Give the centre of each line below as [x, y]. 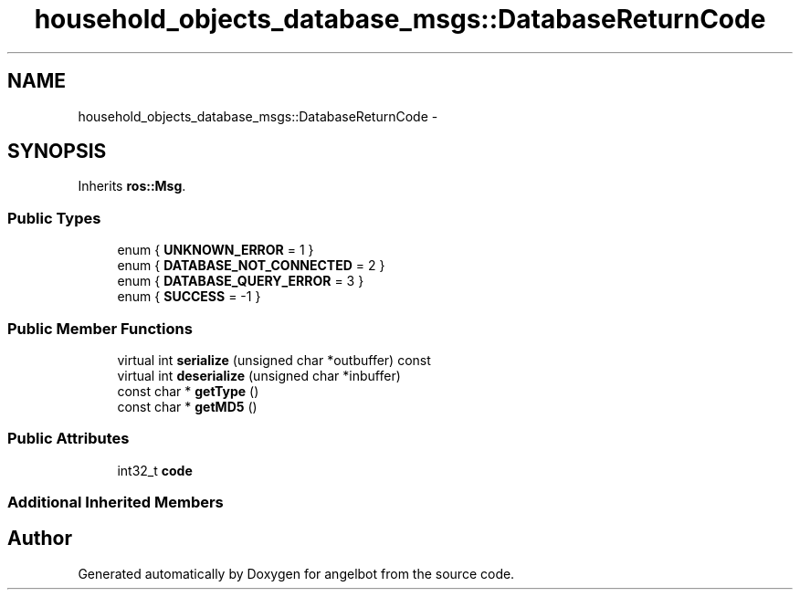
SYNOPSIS [57, 152]
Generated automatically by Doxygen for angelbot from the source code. [296, 573]
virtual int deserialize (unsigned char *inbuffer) [259, 375]
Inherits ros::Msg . [132, 186]
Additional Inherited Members [116, 503]
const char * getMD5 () [187, 406]
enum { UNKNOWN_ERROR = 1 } [216, 250]
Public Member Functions [100, 328]
